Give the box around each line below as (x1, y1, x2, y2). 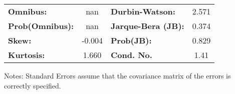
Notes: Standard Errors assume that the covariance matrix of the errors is (4, 70, 231, 80)
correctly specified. (4, 80, 61, 90)
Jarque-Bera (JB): (110, 20, 184, 31)
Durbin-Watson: (110, 5, 175, 17)
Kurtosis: (8, 49, 45, 60)
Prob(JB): (110, 34, 152, 46)
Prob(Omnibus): (8, 20, 74, 31)
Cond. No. (110, 49, 152, 60)
